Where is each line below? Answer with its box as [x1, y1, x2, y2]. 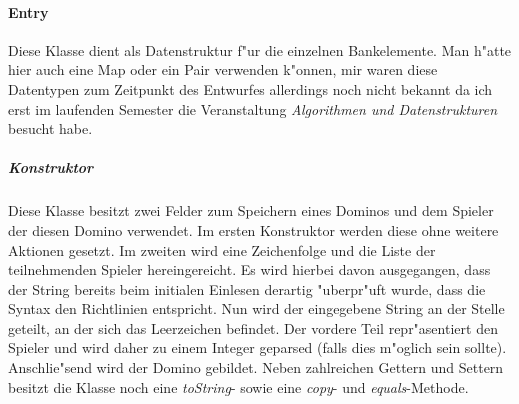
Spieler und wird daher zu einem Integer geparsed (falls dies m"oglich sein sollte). [8, 337, 507, 358]
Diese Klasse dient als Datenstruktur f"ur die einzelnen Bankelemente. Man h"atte [8, 39, 512, 60]
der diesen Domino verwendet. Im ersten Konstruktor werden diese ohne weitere [8, 219, 499, 240]
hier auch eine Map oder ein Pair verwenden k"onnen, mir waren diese [8, 59, 438, 80]
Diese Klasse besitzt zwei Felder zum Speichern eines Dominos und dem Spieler [8, 200, 494, 221]
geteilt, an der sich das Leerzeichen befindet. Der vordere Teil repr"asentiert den [8, 317, 498, 338]
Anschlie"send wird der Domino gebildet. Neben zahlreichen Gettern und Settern [8, 357, 504, 378]
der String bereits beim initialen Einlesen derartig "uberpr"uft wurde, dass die [8, 278, 486, 299]
